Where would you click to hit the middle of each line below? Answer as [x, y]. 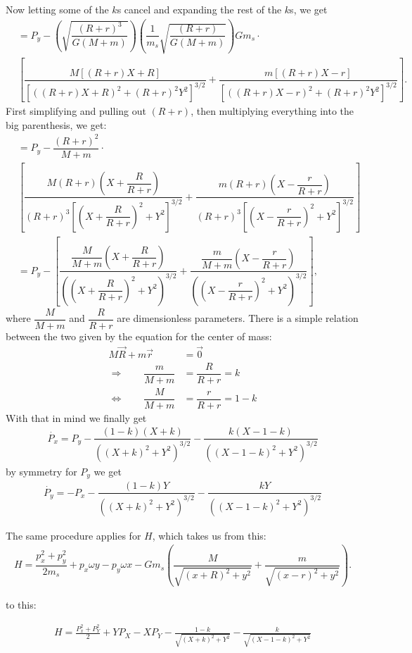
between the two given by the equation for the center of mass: [139, 336]
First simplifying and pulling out [76, 111]
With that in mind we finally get [76, 417]
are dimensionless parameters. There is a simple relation [238, 318]
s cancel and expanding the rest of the [199, 9]
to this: [21, 605]
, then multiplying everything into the [272, 111]
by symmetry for [41, 471]
